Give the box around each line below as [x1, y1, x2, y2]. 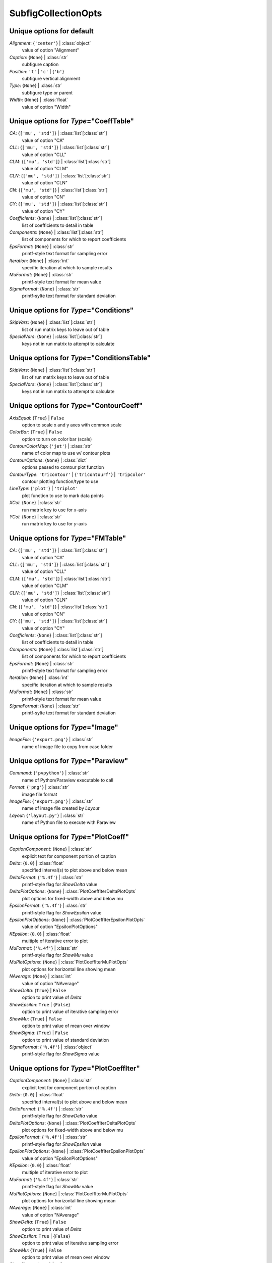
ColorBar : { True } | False [9, 429, 62, 435]
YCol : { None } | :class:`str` [9, 514, 62, 520]
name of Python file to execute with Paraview [22, 819, 116, 825]
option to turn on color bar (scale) [22, 436, 92, 442]
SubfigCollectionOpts [9, 8, 102, 19]
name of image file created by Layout [22, 805, 100, 811]
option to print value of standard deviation [22, 1037, 109, 1043]
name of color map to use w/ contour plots [22, 450, 111, 456]
